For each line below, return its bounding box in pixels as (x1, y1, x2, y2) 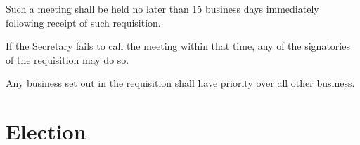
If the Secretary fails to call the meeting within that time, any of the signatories (6, 39, 350, 53)
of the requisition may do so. (6, 52, 129, 67)
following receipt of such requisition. (6, 15, 161, 29)
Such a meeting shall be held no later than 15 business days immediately (6, 1, 319, 15)
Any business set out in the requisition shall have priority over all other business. (6, 76, 355, 90)
